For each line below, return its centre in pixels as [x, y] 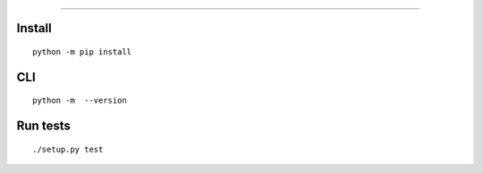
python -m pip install [82, 52]
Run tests [43, 126]
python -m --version [80, 101]
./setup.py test [68, 149]
